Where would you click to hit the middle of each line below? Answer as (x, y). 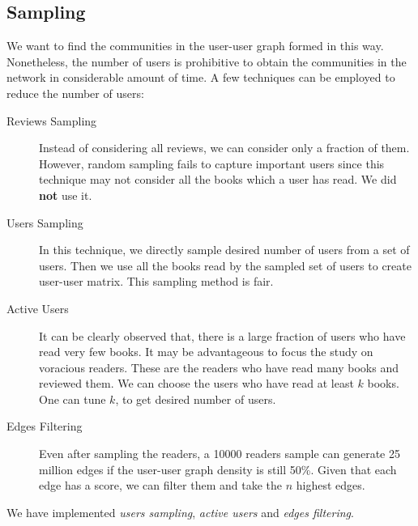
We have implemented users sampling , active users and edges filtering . (180, 512)
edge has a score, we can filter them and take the (161, 485)
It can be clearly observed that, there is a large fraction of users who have (222, 335)
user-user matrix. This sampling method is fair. (156, 281)
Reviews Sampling (52, 120)
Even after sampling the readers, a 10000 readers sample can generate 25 (220, 454)
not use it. (66, 195)
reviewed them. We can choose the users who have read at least (196, 383)
